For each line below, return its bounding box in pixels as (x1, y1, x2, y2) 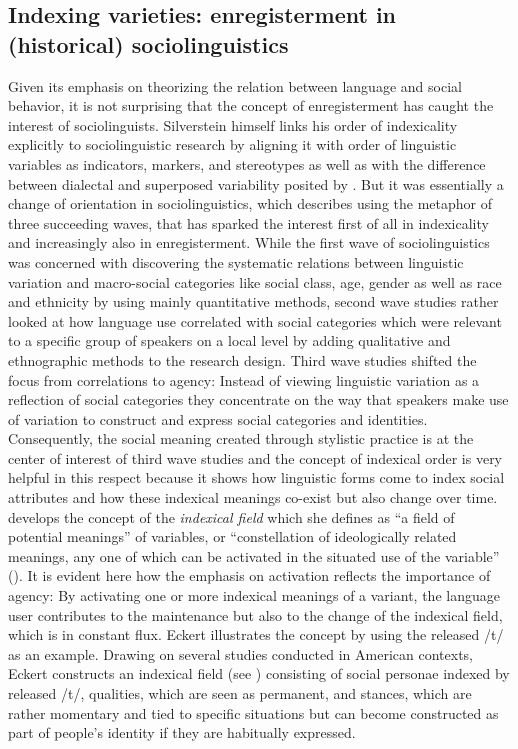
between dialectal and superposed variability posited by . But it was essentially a (8, 173, 504, 194)
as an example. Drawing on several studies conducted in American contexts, (8, 643, 473, 664)
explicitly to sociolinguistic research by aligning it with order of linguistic (8, 134, 457, 155)
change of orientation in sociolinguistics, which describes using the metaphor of (8, 193, 492, 214)
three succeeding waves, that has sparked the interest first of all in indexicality (8, 212, 489, 233)
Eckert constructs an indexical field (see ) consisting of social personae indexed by (8, 663, 510, 684)
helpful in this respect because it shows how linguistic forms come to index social (8, 467, 505, 488)
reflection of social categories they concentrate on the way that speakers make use (8, 389, 509, 410)
